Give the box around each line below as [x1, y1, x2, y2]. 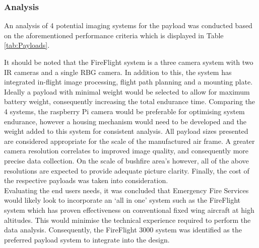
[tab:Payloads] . [4, 40, 50, 50]
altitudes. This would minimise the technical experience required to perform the [4, 214, 251, 225]
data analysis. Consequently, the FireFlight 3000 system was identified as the [4, 224, 242, 235]
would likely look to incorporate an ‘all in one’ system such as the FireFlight [4, 195, 241, 205]
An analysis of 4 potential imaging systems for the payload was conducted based [4, 20, 252, 31]
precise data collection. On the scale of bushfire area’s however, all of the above [4, 155, 249, 166]
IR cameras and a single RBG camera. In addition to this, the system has [4, 66, 232, 77]
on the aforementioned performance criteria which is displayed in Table [4, 30, 224, 40]
